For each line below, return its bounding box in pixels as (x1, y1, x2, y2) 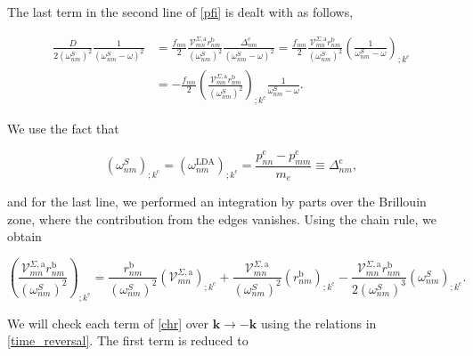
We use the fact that (7, 119, 119, 138)
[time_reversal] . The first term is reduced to (7, 331, 249, 350)
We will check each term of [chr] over (7, 313, 209, 332)
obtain (7, 227, 42, 246)
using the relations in (261, 313, 377, 332)
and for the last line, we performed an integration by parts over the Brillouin (7, 192, 427, 211)
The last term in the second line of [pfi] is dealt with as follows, (7, 3, 354, 20)
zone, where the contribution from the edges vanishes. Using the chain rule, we (7, 209, 436, 228)
